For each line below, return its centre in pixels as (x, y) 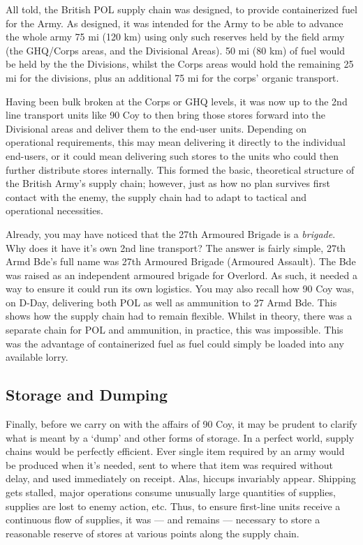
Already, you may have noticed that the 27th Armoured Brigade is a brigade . (171, 233)
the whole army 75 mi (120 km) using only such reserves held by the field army (175, 37)
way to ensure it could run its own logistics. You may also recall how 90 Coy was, (180, 289)
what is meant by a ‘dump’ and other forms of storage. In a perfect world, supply (180, 437)
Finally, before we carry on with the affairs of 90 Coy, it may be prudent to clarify (181, 424)
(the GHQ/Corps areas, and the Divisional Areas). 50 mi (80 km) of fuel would (176, 50)
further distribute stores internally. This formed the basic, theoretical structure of (180, 169)
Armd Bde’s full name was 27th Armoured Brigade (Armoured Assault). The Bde (181, 261)
